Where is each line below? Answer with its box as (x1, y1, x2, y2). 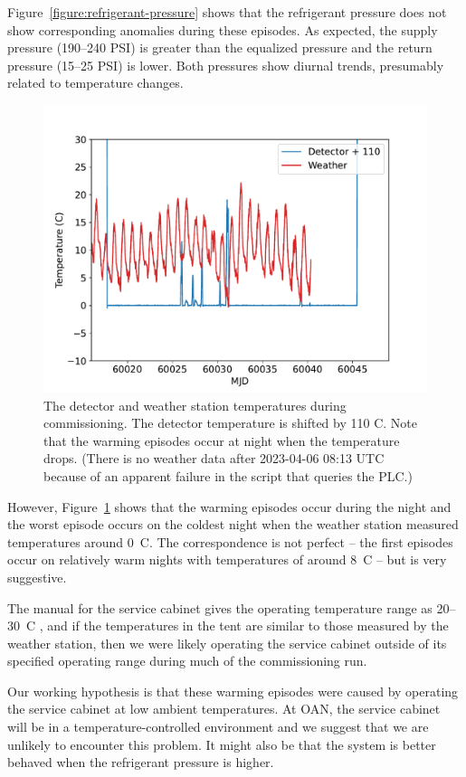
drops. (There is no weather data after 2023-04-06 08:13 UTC (43, 449, 385, 468)
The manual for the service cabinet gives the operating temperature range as (7, 598, 433, 617)
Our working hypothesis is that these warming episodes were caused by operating (7, 681, 459, 700)
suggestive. (7, 567, 67, 586)
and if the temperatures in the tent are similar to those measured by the (47, 616, 449, 635)
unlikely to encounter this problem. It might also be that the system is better (7, 734, 436, 753)
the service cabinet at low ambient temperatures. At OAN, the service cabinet (7, 699, 441, 718)
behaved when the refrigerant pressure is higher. (7, 753, 274, 772)
